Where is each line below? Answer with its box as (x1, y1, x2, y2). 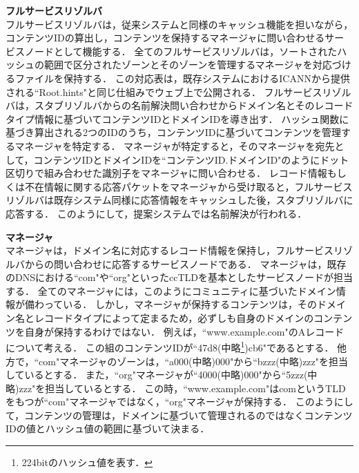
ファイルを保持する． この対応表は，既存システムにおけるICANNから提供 (14, 70, 350, 85)
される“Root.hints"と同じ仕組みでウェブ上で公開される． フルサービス (6, 84, 322, 99)
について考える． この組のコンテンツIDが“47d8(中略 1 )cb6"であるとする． (6, 338, 334, 354)
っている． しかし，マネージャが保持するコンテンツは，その (43, 297, 317, 311)
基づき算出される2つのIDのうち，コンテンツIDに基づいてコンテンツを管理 (6, 125, 342, 139)
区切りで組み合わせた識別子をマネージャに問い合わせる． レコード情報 (6, 166, 327, 180)
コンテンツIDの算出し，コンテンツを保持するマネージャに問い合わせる (6, 30, 325, 45)
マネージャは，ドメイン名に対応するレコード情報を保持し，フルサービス (6, 243, 334, 258)
